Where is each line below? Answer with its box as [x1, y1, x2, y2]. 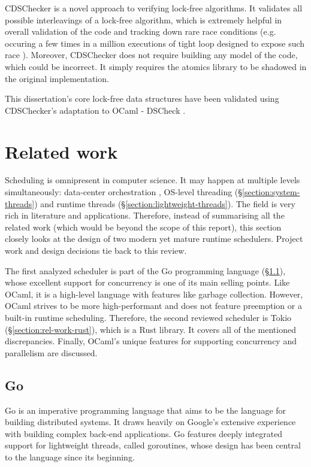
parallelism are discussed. [5, 346, 98, 359]
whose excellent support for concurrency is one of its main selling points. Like [5, 276, 290, 289]
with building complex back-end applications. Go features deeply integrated [5, 427, 283, 439]
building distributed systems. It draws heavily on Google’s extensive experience [5, 416, 296, 428]
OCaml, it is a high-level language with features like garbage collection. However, [5, 287, 303, 300]
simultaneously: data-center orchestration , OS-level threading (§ [5, 186, 243, 198]
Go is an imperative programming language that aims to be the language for [5, 404, 286, 416]
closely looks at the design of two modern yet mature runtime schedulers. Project [5, 232, 303, 245]
